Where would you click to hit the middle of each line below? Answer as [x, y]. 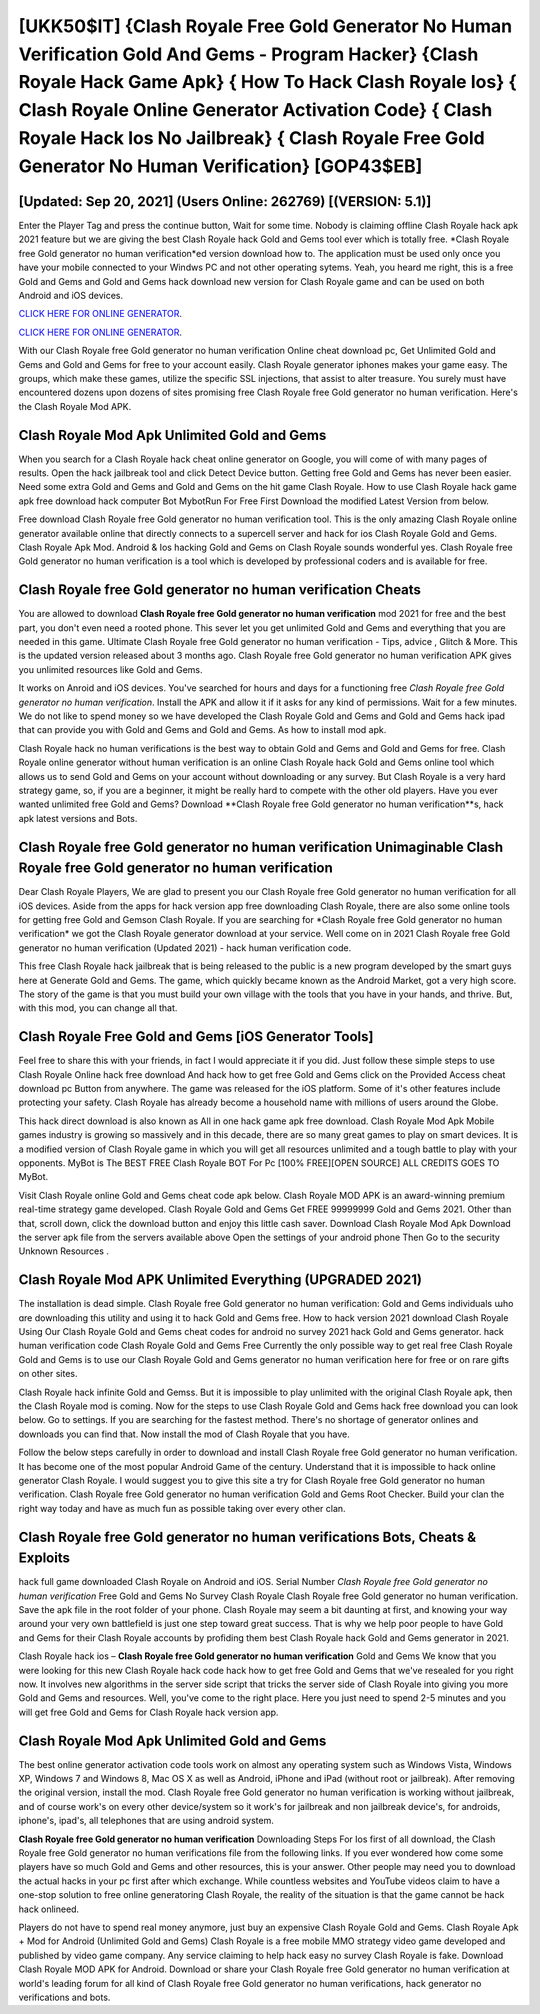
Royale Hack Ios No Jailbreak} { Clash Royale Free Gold [251, 137]
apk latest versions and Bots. [78, 818]
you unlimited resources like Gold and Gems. [111, 669]
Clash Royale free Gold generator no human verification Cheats [220, 590]
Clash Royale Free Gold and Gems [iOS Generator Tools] [196, 1036]
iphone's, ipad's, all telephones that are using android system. [146, 1821]
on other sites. [48, 1374]
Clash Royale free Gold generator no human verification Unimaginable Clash [261, 846]
